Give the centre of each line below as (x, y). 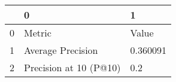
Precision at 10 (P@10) (72, 67)
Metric (38, 33)
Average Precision (61, 50)
